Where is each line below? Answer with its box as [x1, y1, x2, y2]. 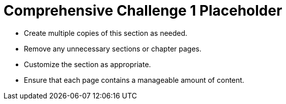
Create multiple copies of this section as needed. [24, 28, 188, 37]
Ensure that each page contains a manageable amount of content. [24, 75, 244, 84]
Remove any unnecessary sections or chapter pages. [24, 44, 202, 53]
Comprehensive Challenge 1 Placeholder [4, 2, 282, 19]
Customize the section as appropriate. [24, 60, 151, 69]
